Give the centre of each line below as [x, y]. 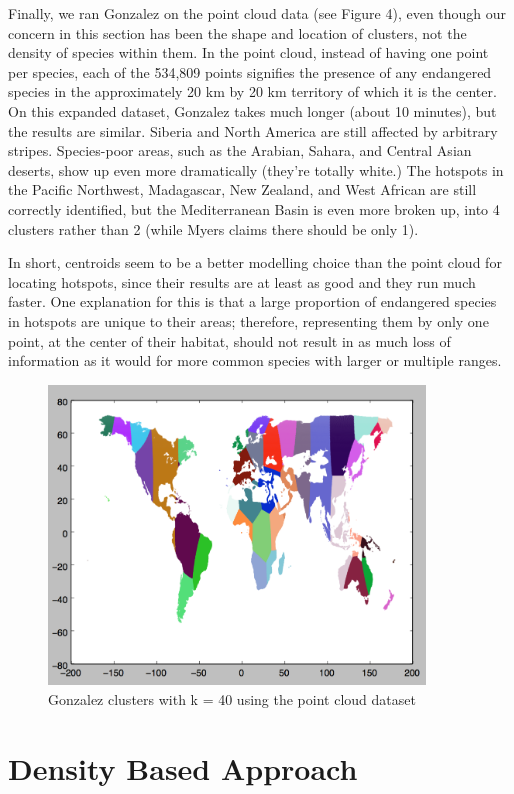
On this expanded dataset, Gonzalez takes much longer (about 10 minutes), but [252, 110]
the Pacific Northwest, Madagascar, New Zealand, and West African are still [242, 189]
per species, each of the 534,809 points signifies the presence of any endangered [250, 71]
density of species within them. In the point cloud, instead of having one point [248, 52]
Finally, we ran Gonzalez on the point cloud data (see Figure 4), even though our [257, 13]
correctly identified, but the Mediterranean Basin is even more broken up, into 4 [254, 208]
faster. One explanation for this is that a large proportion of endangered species [252, 301]
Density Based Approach [183, 767]
